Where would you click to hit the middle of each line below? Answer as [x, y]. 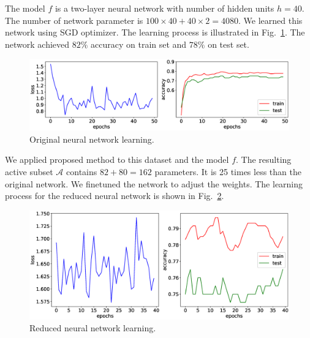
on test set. [229, 44]
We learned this [273, 20]
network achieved [37, 44]
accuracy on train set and [139, 44]
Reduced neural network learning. [93, 328]
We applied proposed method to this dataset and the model [117, 160]
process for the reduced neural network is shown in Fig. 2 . [115, 196]
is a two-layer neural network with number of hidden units [164, 8]
